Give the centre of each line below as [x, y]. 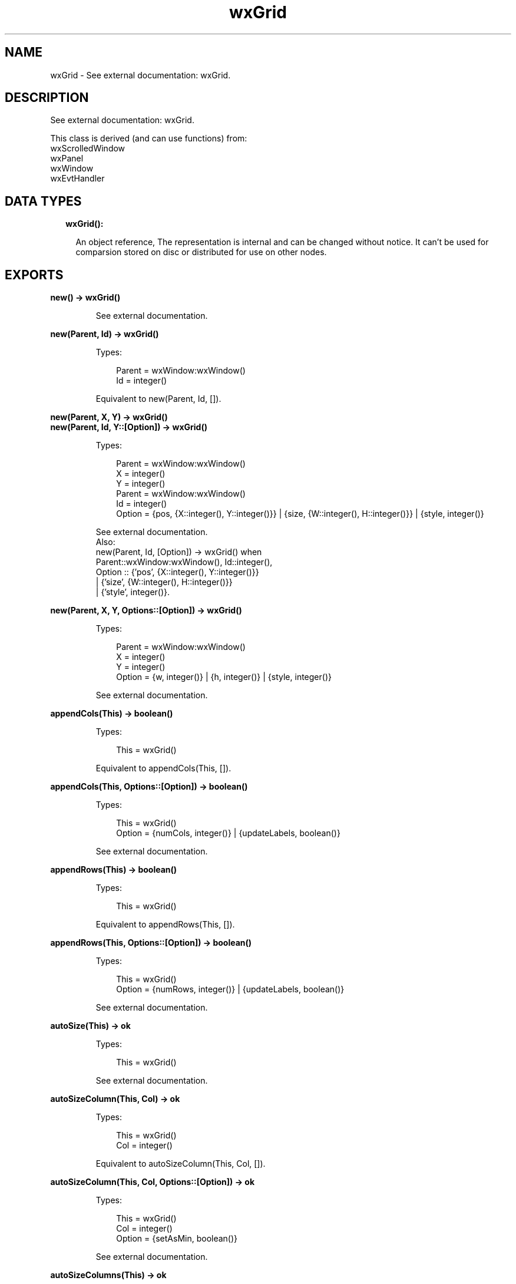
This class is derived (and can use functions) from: [149, 138]
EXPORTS [34, 275]
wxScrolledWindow [88, 148]
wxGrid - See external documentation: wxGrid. [140, 75]
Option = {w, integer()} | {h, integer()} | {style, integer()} [224, 677]
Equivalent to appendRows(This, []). [165, 925]
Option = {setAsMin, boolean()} [177, 1239]
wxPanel [67, 159]
